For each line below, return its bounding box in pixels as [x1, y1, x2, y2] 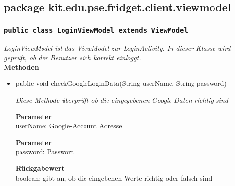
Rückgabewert [15, 163, 64, 173]
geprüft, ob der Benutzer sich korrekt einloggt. [4, 52, 141, 62]
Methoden [4, 62, 39, 72]
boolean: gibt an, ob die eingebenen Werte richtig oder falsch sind [15, 172, 213, 183]
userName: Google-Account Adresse [15, 121, 122, 131]
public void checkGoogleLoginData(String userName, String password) [15, 78, 227, 88]
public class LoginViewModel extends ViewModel [4, 26, 188, 34]
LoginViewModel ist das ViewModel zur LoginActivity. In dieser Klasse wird [4, 42, 231, 53]
